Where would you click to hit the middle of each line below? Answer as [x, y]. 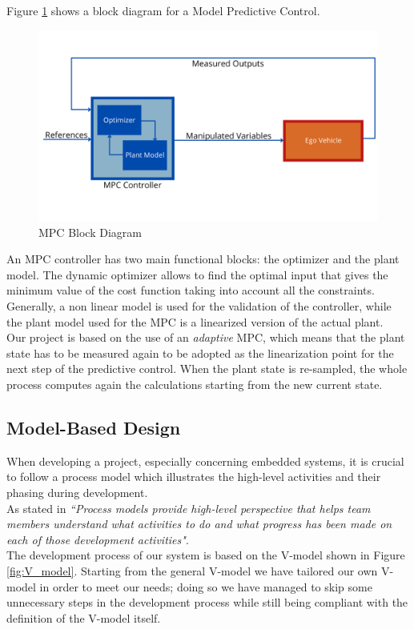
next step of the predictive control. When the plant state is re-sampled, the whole [207, 369]
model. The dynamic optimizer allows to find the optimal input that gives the [197, 274]
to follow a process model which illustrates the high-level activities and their [194, 477]
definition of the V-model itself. [84, 617]
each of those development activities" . [98, 539]
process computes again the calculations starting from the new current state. [195, 385]
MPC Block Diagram [90, 232]
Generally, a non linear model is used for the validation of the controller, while [199, 306]
